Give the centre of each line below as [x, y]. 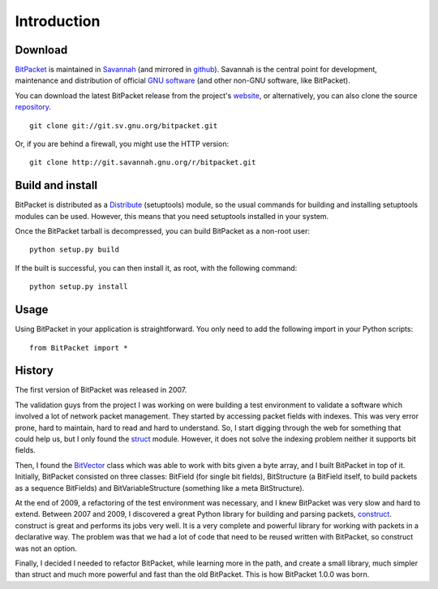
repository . [33, 107]
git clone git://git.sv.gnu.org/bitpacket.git [124, 125]
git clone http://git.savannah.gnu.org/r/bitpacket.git [143, 163]
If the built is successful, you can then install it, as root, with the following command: [156, 268]
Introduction [58, 21]
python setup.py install [79, 287]
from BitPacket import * [79, 348]
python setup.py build [75, 250]
